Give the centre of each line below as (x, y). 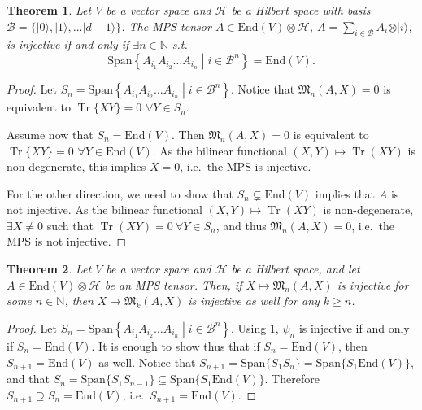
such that (70, 225)
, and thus (241, 225)
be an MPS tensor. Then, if (173, 284)
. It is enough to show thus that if (176, 346)
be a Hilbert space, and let (296, 269)
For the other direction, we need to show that (120, 193)
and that (28, 379)
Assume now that (50, 134)
